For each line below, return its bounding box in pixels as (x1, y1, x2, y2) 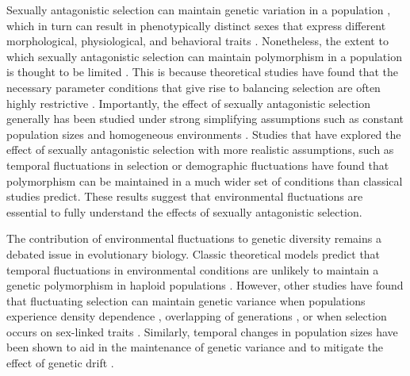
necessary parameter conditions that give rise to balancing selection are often (6, 79, 381, 95)
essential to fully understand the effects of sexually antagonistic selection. (6, 203, 362, 220)
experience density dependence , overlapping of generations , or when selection (6, 308, 387, 324)
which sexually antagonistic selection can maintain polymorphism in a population (6, 48, 402, 64)
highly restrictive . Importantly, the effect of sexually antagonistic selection (6, 94, 370, 111)
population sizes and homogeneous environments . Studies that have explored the (6, 125, 401, 142)
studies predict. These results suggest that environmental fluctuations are (6, 188, 363, 205)
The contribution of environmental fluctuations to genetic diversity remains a (6, 230, 381, 247)
